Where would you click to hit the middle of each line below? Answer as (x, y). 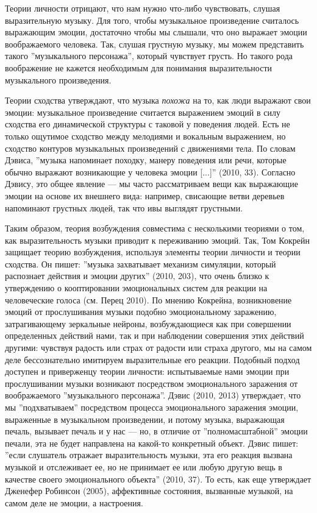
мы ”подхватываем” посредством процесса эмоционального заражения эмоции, (152, 407)
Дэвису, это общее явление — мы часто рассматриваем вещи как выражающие (151, 184)
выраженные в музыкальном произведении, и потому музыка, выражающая (145, 419)
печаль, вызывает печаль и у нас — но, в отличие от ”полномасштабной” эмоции (156, 431)
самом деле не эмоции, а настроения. (74, 502)
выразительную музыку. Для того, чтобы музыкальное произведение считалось (152, 20)
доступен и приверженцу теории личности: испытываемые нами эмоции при (147, 371)
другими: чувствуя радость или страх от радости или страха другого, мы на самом (158, 348)
